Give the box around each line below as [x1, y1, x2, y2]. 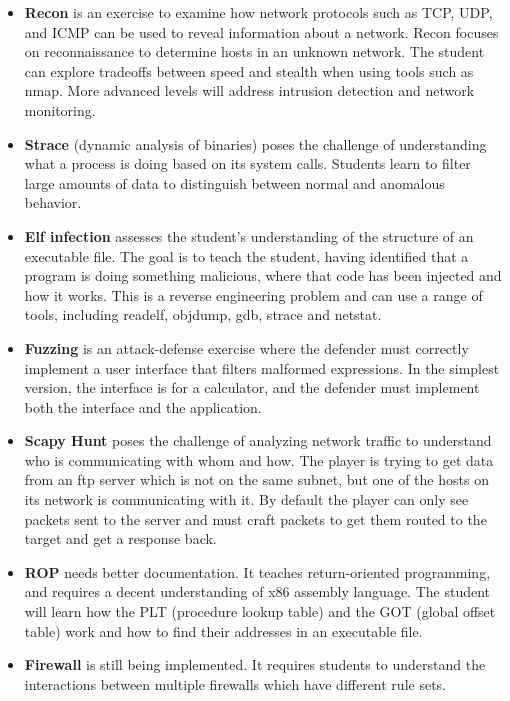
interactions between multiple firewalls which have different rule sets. [24, 673, 446, 694]
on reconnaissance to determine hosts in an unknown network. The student [24, 41, 485, 62]
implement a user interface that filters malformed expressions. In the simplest [24, 357, 500, 378]
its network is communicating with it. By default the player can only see [24, 489, 469, 510]
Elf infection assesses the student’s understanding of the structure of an [24, 225, 474, 246]
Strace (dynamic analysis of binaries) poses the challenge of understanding [24, 133, 487, 154]
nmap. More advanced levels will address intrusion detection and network [24, 80, 475, 101]
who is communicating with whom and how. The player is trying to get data [24, 449, 494, 470]
